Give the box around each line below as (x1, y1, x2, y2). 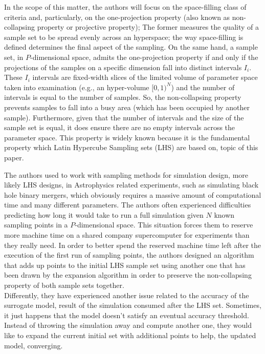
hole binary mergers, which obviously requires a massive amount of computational (4, 189, 261, 200)
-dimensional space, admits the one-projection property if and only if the (30, 51, 258, 62)
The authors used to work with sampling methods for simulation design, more (4, 169, 249, 180)
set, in (4, 51, 24, 62)
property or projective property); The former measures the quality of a (37, 22, 259, 32)
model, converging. (4, 340, 63, 350)
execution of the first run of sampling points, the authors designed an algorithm (4, 249, 254, 260)
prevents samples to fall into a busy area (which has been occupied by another (4, 101, 250, 112)
